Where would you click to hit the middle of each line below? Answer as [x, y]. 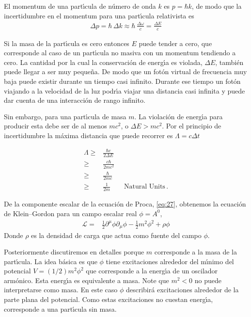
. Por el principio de [192, 126]
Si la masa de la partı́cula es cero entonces [67, 43]
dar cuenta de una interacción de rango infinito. [75, 100]
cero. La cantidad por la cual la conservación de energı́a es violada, [103, 62]
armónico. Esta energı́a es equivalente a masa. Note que [86, 280]
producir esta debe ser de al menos [55, 126]
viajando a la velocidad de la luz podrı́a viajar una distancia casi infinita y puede [125, 90]
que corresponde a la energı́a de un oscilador [152, 271]
